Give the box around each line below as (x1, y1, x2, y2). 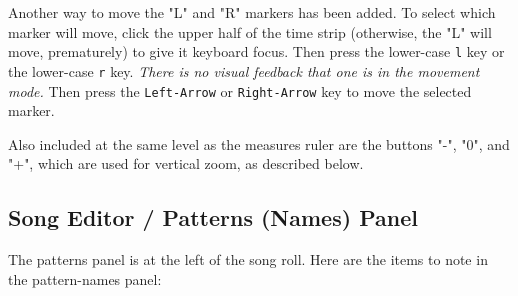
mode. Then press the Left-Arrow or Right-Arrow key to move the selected (8, 80, 472, 101)
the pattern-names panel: (8, 268, 162, 289)
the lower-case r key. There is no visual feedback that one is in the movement (8, 60, 480, 81)
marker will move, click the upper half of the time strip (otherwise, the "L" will (8, 21, 492, 42)
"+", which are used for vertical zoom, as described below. (8, 153, 364, 174)
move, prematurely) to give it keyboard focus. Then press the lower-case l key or (8, 41, 505, 62)
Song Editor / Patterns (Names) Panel (8, 202, 418, 233)
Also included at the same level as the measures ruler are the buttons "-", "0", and (8, 133, 510, 154)
